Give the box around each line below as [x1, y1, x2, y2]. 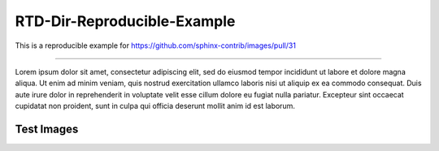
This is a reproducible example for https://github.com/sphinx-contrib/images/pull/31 [15, 41, 297, 50]
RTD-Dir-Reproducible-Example [15, 12, 236, 30]
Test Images [15, 122, 79, 136]
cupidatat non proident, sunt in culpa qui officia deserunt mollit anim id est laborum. [15, 101, 296, 111]
